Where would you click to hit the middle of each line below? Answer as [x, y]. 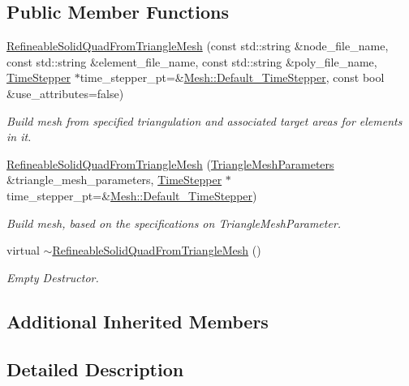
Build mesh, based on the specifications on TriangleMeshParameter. [174, 223]
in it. [19, 137]
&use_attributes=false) [65, 93]
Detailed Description [95, 369]
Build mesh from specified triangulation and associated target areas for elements [204, 120]
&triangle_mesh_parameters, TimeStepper [114, 180]
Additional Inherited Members [138, 321]
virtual [23, 250]
